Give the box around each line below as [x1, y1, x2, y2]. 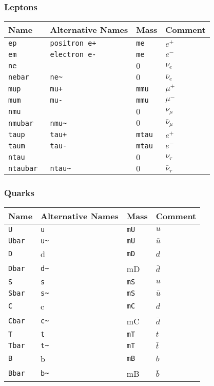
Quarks [4, 186, 34, 199]
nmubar [8, 119, 34, 127]
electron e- [50, 50, 96, 59]
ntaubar [8, 164, 38, 173]
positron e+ [50, 39, 96, 48]
